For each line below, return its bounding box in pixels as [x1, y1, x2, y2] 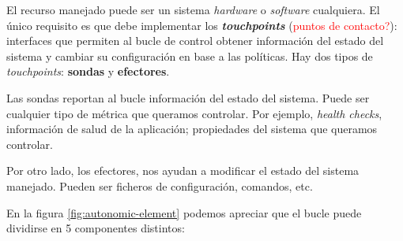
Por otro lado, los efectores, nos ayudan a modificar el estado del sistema [6, 162, 360, 179]
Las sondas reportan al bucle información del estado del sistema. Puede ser [6, 89, 370, 106]
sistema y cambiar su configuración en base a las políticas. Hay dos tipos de [6, 47, 373, 64]
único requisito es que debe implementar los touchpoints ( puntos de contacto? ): [6, 17, 397, 33]
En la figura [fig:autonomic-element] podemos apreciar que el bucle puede [6, 204, 362, 221]
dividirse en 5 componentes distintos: [6, 220, 185, 236]
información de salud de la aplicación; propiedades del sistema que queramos [6, 120, 378, 137]
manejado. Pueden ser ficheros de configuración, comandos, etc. [6, 177, 313, 194]
